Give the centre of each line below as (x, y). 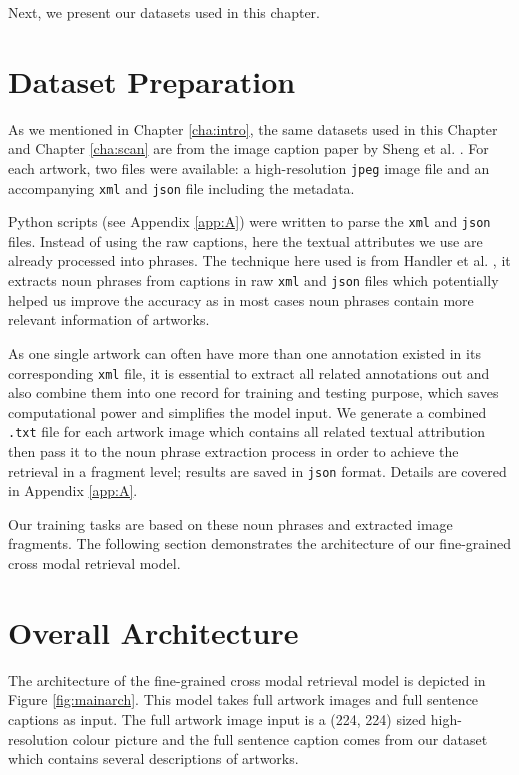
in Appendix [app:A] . (73, 490)
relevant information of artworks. (109, 319)
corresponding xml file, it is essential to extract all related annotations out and (249, 372)
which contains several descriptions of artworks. (153, 758)
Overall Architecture (153, 631)
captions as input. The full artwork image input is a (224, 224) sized (217, 718)
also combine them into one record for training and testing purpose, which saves (253, 392)
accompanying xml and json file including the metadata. (181, 187)
